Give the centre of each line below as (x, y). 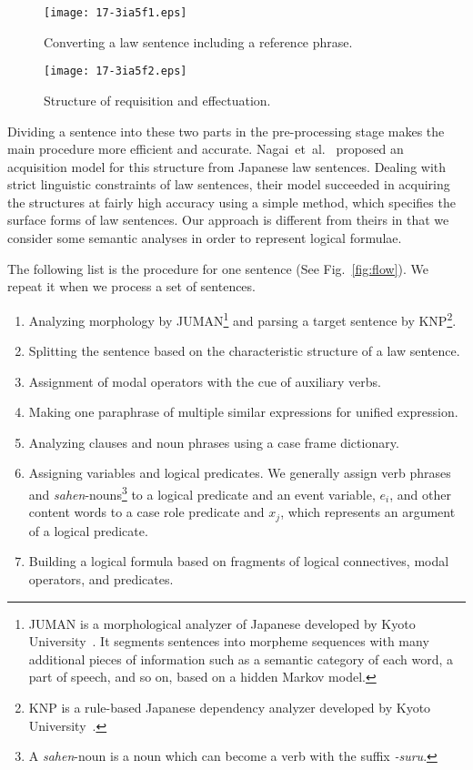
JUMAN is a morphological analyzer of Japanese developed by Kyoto (222, 623)
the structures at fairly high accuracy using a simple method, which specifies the (231, 202)
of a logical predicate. (88, 530)
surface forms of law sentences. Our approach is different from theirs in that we (228, 220)
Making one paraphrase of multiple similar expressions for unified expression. (243, 412)
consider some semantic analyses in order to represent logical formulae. (205, 238)
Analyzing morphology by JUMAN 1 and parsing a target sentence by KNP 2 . (242, 319)
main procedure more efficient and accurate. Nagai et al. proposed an (206, 149)
